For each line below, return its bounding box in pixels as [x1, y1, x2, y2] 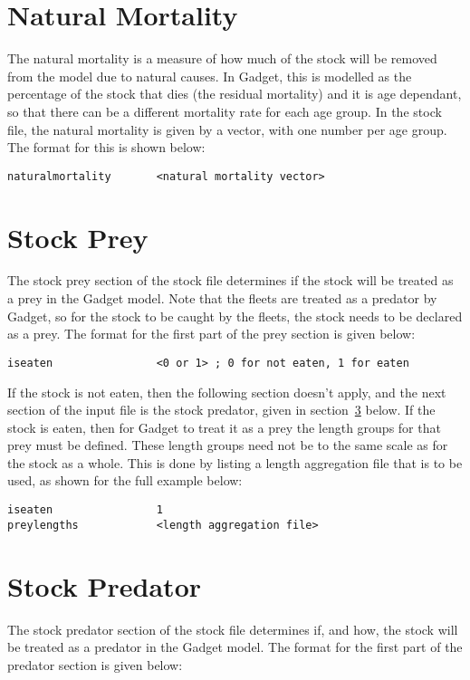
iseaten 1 [7, 503, 163, 517]
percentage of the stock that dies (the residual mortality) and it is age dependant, [7, 84, 462, 103]
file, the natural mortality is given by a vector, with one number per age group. [7, 120, 447, 139]
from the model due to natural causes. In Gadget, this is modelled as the [7, 66, 412, 85]
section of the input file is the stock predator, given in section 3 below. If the [7, 400, 436, 419]
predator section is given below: [7, 655, 183, 674]
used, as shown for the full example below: [7, 471, 243, 490]
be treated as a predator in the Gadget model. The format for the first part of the [7, 637, 463, 656]
